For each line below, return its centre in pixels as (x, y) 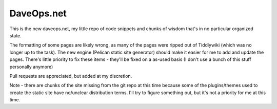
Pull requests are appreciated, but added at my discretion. (71, 76)
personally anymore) (31, 67)
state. (15, 35)
